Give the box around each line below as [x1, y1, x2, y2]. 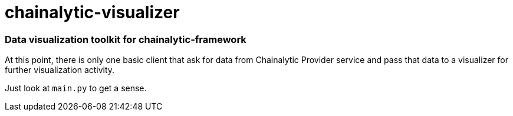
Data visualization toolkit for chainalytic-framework [5, 33, 246, 45]
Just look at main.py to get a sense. [5, 83, 147, 94]
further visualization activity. [5, 65, 115, 75]
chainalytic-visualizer [5, 2, 180, 22]
